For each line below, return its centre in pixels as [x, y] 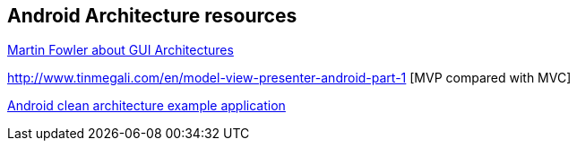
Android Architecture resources [152, 16]
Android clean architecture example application [146, 106]
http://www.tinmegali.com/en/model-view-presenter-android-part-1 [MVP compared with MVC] [289, 78]
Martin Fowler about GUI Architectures [121, 50]
